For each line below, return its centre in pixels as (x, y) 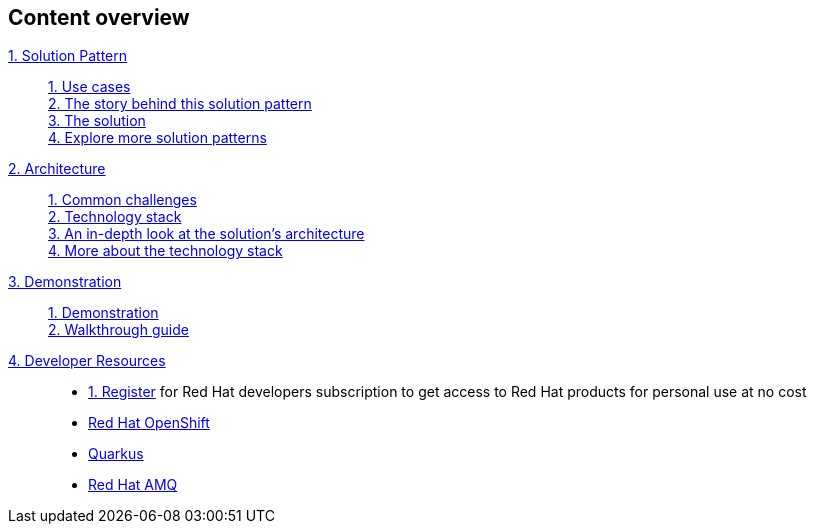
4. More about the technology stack (165, 251)
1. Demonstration (103, 313)
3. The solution (97, 121)
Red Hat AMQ (133, 485)
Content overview (99, 17)
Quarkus (116, 454)
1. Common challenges (122, 200)
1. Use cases (89, 87)
